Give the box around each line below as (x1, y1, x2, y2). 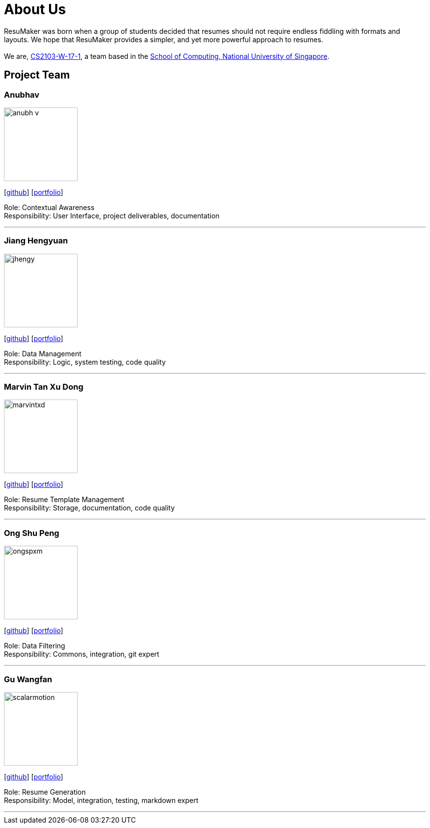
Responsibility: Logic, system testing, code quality (4, 357, 166, 366)
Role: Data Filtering (4, 641, 65, 650)
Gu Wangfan (4, 674, 53, 684)
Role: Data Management (4, 349, 81, 358)
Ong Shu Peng (4, 528, 59, 538)
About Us (4, 1, 66, 18)
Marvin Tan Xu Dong (4, 382, 83, 392)
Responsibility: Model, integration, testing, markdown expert (4, 796, 198, 804)
